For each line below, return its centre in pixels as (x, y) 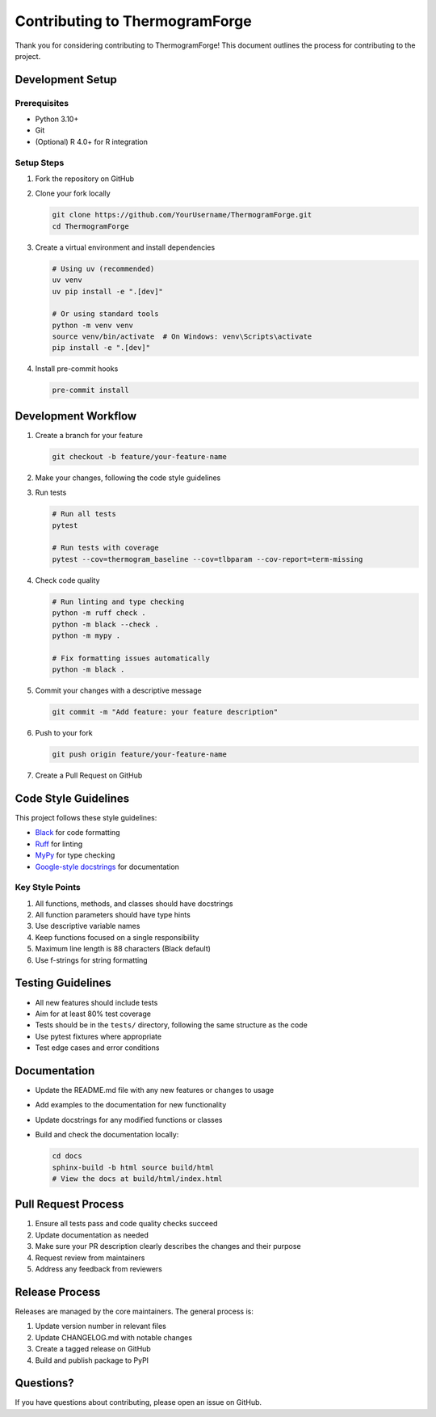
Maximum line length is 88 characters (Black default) (123, 949)
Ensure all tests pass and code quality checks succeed (126, 1224)
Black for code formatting (78, 833)
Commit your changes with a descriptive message (118, 690)
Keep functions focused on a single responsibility (117, 937)
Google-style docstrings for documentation (107, 867)
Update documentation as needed (92, 1235)
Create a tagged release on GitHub (93, 1349)
